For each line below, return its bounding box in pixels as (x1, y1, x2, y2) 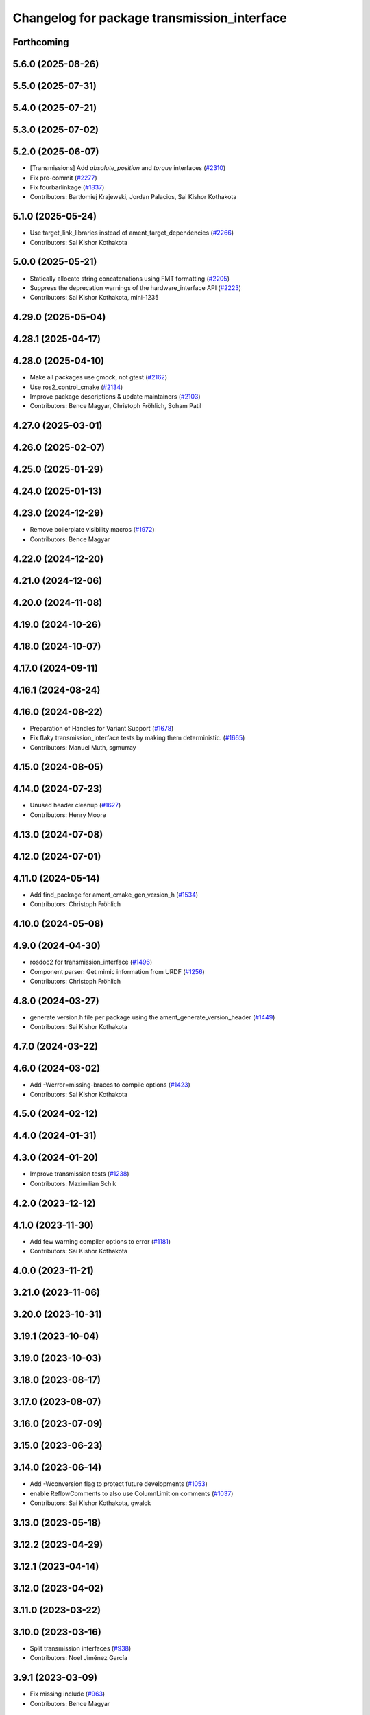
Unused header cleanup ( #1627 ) (29, 801, 121, 809)
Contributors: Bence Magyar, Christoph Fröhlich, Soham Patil (29, 402, 202, 410)
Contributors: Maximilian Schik (29, 1179, 116, 1187)
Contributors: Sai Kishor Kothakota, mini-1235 (29, 294, 159, 302)
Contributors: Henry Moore (29, 810, 106, 819)
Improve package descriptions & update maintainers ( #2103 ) (29, 392, 201, 401)
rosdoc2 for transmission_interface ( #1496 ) (29, 958, 153, 967)
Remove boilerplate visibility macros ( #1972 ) (29, 525, 155, 534)
